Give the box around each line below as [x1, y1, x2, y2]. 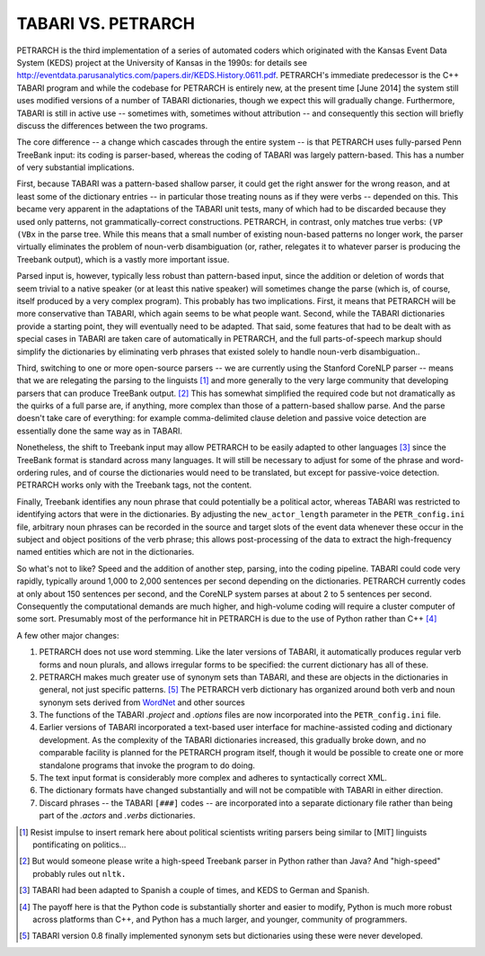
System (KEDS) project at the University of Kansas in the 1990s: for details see [16, 57, 307, 67]
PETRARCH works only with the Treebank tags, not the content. [16, 479, 252, 490]
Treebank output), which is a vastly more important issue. [16, 254, 230, 264]
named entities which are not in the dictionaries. [16, 547, 195, 558]
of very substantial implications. [16, 162, 135, 173]
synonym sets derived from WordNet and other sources [39, 697, 246, 708]
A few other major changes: [16, 630, 119, 640]
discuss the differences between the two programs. [16, 120, 208, 130]
